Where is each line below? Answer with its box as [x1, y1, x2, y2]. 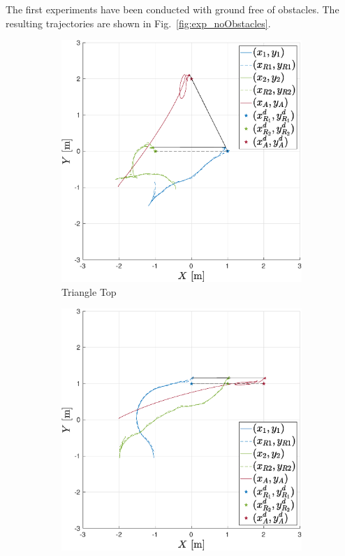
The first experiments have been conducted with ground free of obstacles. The [6, 2, 339, 16]
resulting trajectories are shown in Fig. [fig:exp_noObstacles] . [6, 15, 271, 30]
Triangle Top [61, 284, 117, 299]
